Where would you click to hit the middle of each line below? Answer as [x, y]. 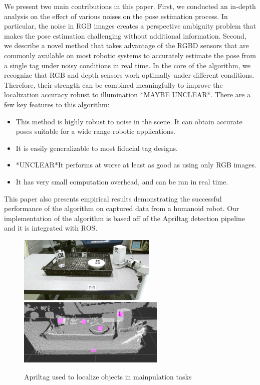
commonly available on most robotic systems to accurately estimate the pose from [130, 55]
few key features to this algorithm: [57, 104]
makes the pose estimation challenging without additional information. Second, [125, 35]
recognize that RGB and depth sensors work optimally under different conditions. [129, 75]
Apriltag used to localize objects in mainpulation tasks [108, 377]
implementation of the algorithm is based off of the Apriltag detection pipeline [124, 218]
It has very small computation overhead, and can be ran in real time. [122, 181]
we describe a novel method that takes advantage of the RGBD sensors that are [126, 45]
